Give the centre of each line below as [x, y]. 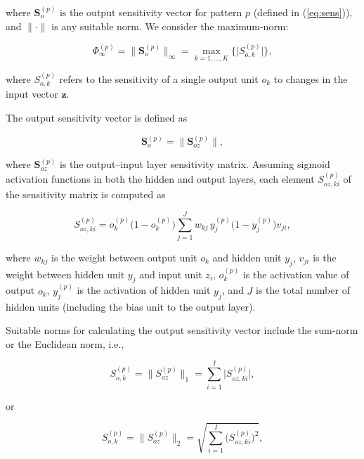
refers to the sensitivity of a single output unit [159, 79]
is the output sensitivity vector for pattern [151, 12]
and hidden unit [247, 257]
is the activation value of [296, 274]
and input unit [171, 274]
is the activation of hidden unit [144, 290]
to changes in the [311, 79]
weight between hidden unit [65, 274]
